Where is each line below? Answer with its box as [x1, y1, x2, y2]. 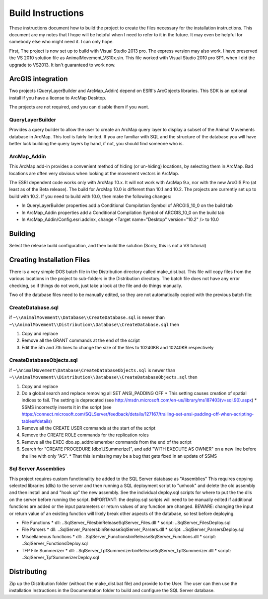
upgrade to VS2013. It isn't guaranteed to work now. [9, 62, 116, 68]
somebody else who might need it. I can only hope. [9, 39, 114, 45]
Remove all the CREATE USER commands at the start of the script [21, 425, 156, 431]
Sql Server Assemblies [9, 465, 66, 472]
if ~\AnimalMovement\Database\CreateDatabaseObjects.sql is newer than [9, 367, 176, 373]
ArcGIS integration [9, 75, 68, 83]
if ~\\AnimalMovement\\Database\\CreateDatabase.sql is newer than [9, 314, 165, 320]
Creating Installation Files [9, 255, 90, 264]
